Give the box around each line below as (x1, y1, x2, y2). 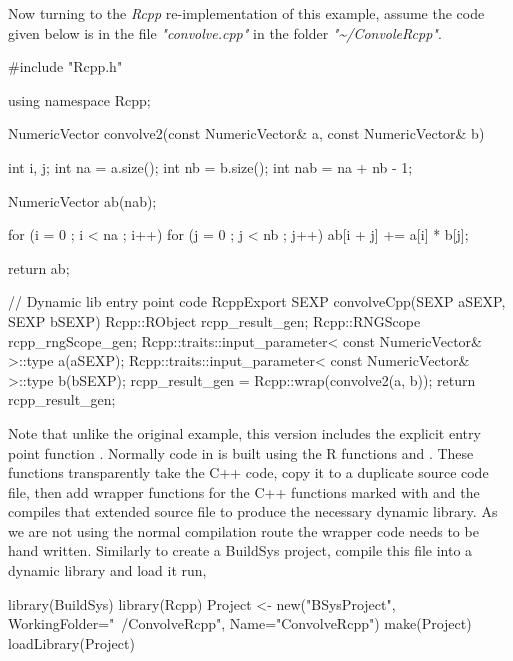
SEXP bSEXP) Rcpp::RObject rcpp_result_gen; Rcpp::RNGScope (8, 310, 421, 331)
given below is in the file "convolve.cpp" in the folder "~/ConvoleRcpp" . (8, 22, 442, 43)
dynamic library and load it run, (8, 560, 207, 581)
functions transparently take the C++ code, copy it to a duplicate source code (8, 462, 489, 483)
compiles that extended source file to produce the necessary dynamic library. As (8, 501, 498, 522)
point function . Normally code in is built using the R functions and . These (8, 442, 474, 463)
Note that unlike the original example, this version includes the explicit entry (8, 422, 481, 443)
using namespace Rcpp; (8, 89, 151, 110)
